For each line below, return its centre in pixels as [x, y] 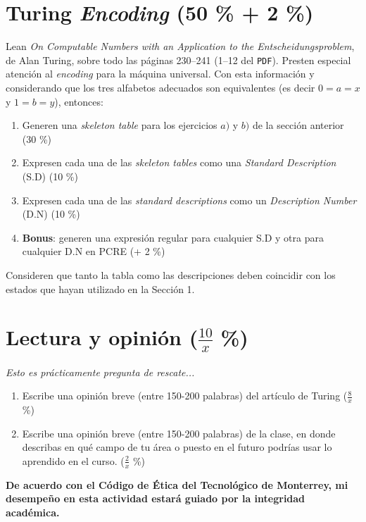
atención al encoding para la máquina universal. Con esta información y [160, 74]
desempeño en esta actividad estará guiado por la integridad [156, 498]
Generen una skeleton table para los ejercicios [120, 125]
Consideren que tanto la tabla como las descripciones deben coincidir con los [171, 274]
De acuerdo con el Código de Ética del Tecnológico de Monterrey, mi [177, 484]
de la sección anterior [298, 125]
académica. [33, 512]
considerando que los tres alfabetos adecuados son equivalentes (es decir [160, 87]
